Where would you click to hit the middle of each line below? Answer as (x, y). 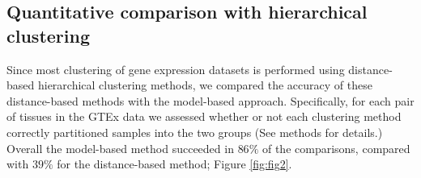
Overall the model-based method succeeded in (120, 148)
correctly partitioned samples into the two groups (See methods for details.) (195, 132)
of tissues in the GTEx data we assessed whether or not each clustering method (204, 116)
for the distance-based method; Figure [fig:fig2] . (174, 164)
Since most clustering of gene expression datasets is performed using (176, 69)
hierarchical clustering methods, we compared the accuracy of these (205, 85)
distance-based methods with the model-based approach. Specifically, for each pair (210, 100)
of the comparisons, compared (336, 148)
